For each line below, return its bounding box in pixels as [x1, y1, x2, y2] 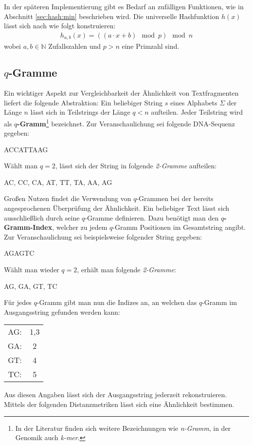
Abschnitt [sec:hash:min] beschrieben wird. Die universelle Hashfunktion [4, 11, 219, 21]
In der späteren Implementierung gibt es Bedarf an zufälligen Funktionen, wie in [4, 1, 244, 11]
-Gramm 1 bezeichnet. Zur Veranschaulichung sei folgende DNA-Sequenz [17, 117, 235, 128]
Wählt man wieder [4, 264, 59, 275]
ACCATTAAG [4, 144, 48, 154]
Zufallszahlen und [48, 41, 101, 51]
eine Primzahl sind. [122, 41, 180, 51]
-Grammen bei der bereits [136, 193, 214, 203]
